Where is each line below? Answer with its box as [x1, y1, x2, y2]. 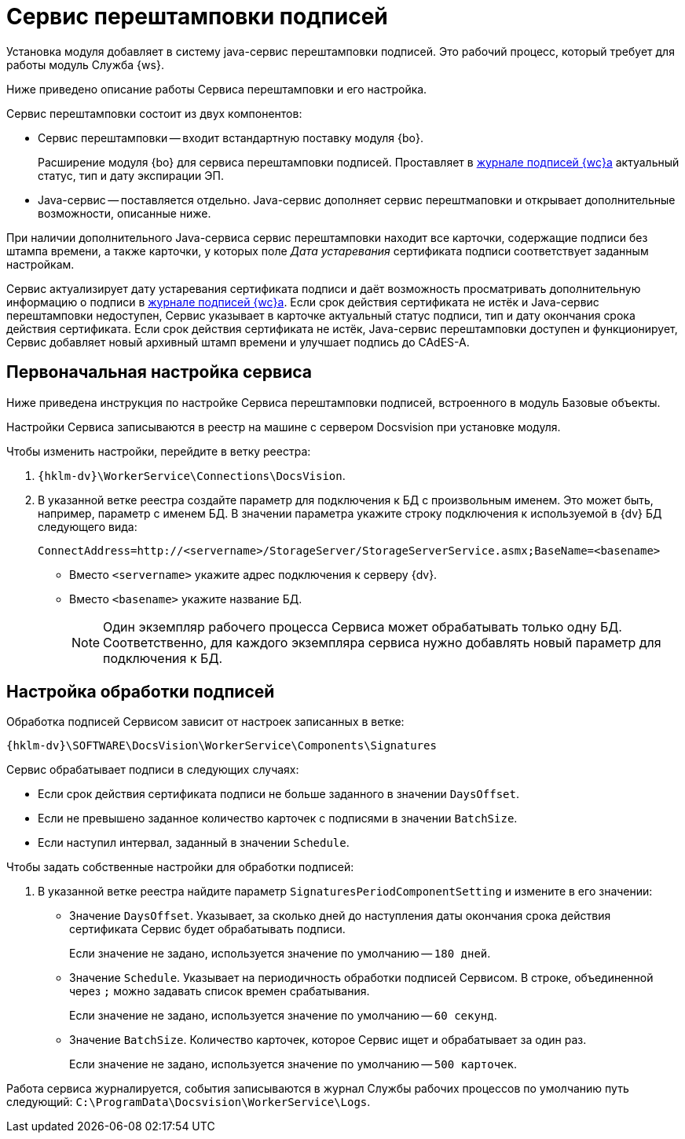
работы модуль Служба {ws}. [6, 57, 164, 71]
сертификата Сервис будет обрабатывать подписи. [69, 922, 346, 936]
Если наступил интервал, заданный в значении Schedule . [38, 836, 350, 850]
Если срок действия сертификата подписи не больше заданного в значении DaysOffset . [38, 787, 519, 801]
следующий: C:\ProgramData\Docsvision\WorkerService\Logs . [6, 1095, 371, 1109]
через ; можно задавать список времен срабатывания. [69, 984, 370, 998]
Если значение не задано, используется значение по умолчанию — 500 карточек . [69, 1057, 518, 1071]
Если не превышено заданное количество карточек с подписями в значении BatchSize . [38, 811, 518, 826]
